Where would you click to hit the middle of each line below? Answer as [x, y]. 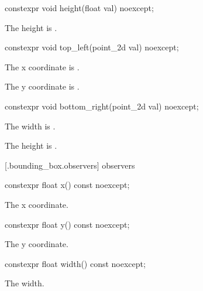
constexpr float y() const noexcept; [67, 224]
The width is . [30, 126]
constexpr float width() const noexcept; [75, 263]
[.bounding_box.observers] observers [70, 165]
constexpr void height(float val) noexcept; [79, 8]
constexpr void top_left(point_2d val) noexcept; [92, 47]
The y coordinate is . [42, 86]
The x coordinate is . [42, 66]
